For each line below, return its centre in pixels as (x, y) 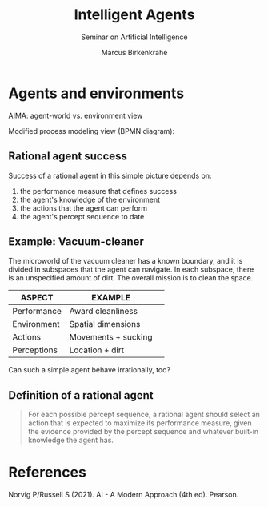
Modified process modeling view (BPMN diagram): (91, 131)
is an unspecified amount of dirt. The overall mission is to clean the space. (131, 278)
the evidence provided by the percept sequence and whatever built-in (143, 432)
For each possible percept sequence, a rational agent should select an (144, 415)
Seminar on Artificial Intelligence (134, 37)
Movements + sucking (111, 337)
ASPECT (37, 298)
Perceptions (35, 350)
